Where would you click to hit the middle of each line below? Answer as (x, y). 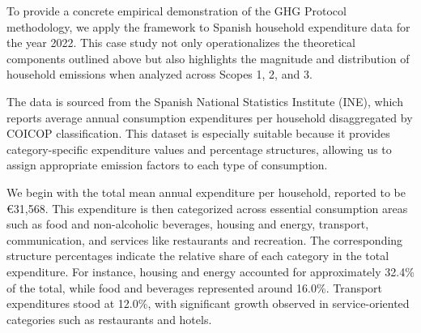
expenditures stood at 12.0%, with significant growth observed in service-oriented (208, 303)
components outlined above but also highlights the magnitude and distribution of (208, 58)
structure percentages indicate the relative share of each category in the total (198, 256)
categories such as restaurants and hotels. (109, 319)
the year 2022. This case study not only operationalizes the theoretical (181, 43)
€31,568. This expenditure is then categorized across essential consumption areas (207, 208)
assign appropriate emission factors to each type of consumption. (167, 165)
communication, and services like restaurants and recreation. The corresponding (205, 239)
